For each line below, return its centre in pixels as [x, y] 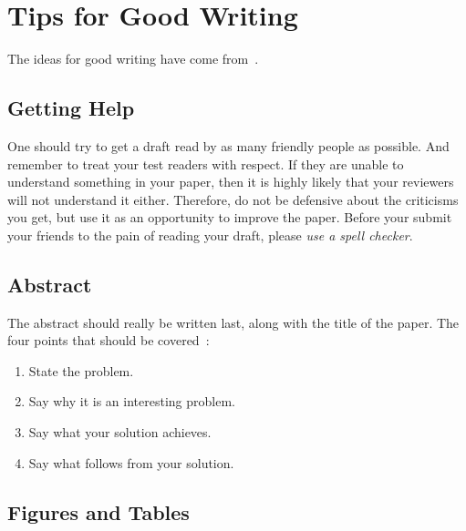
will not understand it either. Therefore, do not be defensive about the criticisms [233, 199]
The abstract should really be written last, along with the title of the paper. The [233, 322]
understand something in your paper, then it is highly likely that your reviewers [231, 182]
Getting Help [71, 108]
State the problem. [81, 370]
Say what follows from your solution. [131, 462]
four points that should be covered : [109, 340]
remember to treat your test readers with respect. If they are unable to [206, 163]
